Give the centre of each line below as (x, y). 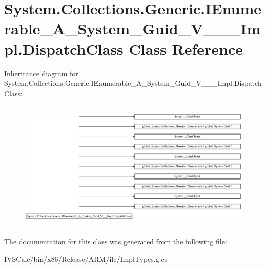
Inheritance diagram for (41, 73)
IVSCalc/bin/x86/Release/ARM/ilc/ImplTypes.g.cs (86, 259)
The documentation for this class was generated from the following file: (116, 242)
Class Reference (186, 48)
